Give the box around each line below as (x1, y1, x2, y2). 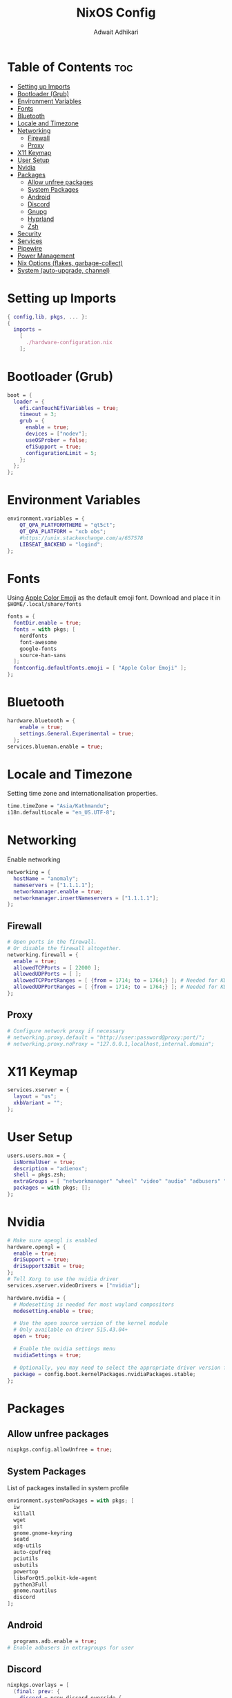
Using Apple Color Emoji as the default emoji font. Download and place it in (7, 593, 221, 602)
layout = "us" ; (13, 1093, 57, 1100)
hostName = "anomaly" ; (13, 875, 79, 882)
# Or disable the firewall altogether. (7, 945, 122, 951)
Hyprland (27, 215, 55, 223)
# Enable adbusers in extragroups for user (7, 1644, 135, 1651)
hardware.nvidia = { (7, 1294, 67, 1301)
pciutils (13, 1555, 39, 1562)
